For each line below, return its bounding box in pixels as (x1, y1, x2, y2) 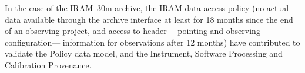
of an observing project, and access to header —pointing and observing (5, 25, 260, 37)
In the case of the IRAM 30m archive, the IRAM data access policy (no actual (5, 2, 289, 13)
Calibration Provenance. (5, 58, 92, 71)
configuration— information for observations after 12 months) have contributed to (5, 36, 300, 48)
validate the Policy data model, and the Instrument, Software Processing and (5, 47, 283, 60)
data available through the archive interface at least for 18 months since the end (5, 13, 293, 25)
